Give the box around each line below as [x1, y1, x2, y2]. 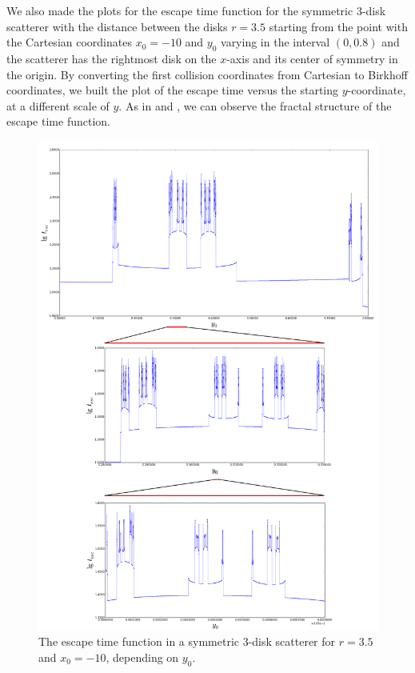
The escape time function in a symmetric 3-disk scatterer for [38, 633, 336, 650]
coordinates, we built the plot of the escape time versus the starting [6, 82, 339, 98]
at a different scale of [6, 97, 110, 114]
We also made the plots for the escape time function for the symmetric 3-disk [6, 2, 386, 18]
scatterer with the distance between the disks [6, 18, 228, 34]
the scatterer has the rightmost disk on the [6, 50, 217, 66]
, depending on [106, 648, 179, 665]
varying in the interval [221, 34, 330, 50]
